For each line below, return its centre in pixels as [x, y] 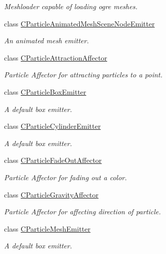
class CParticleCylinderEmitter [53, 126]
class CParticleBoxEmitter [45, 91]
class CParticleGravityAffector [52, 194]
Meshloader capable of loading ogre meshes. [71, 6]
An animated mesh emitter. [46, 40]
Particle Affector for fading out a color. [65, 177]
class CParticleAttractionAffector [56, 57]
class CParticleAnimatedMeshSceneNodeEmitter [79, 23]
